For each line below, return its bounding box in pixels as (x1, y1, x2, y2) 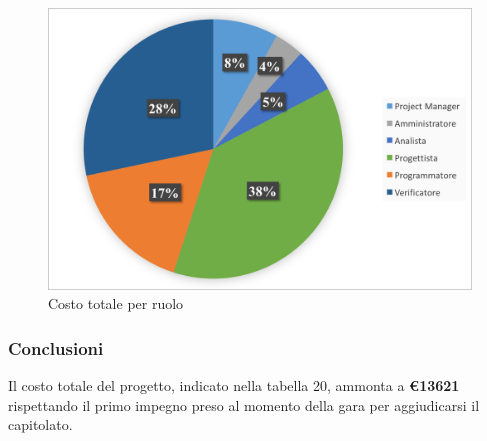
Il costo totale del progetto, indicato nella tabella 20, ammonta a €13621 (8, 374, 460, 395)
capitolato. (8, 414, 73, 435)
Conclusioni (8, 335, 104, 360)
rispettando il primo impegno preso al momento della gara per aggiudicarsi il (8, 394, 480, 415)
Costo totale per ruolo (48, 293, 184, 314)
